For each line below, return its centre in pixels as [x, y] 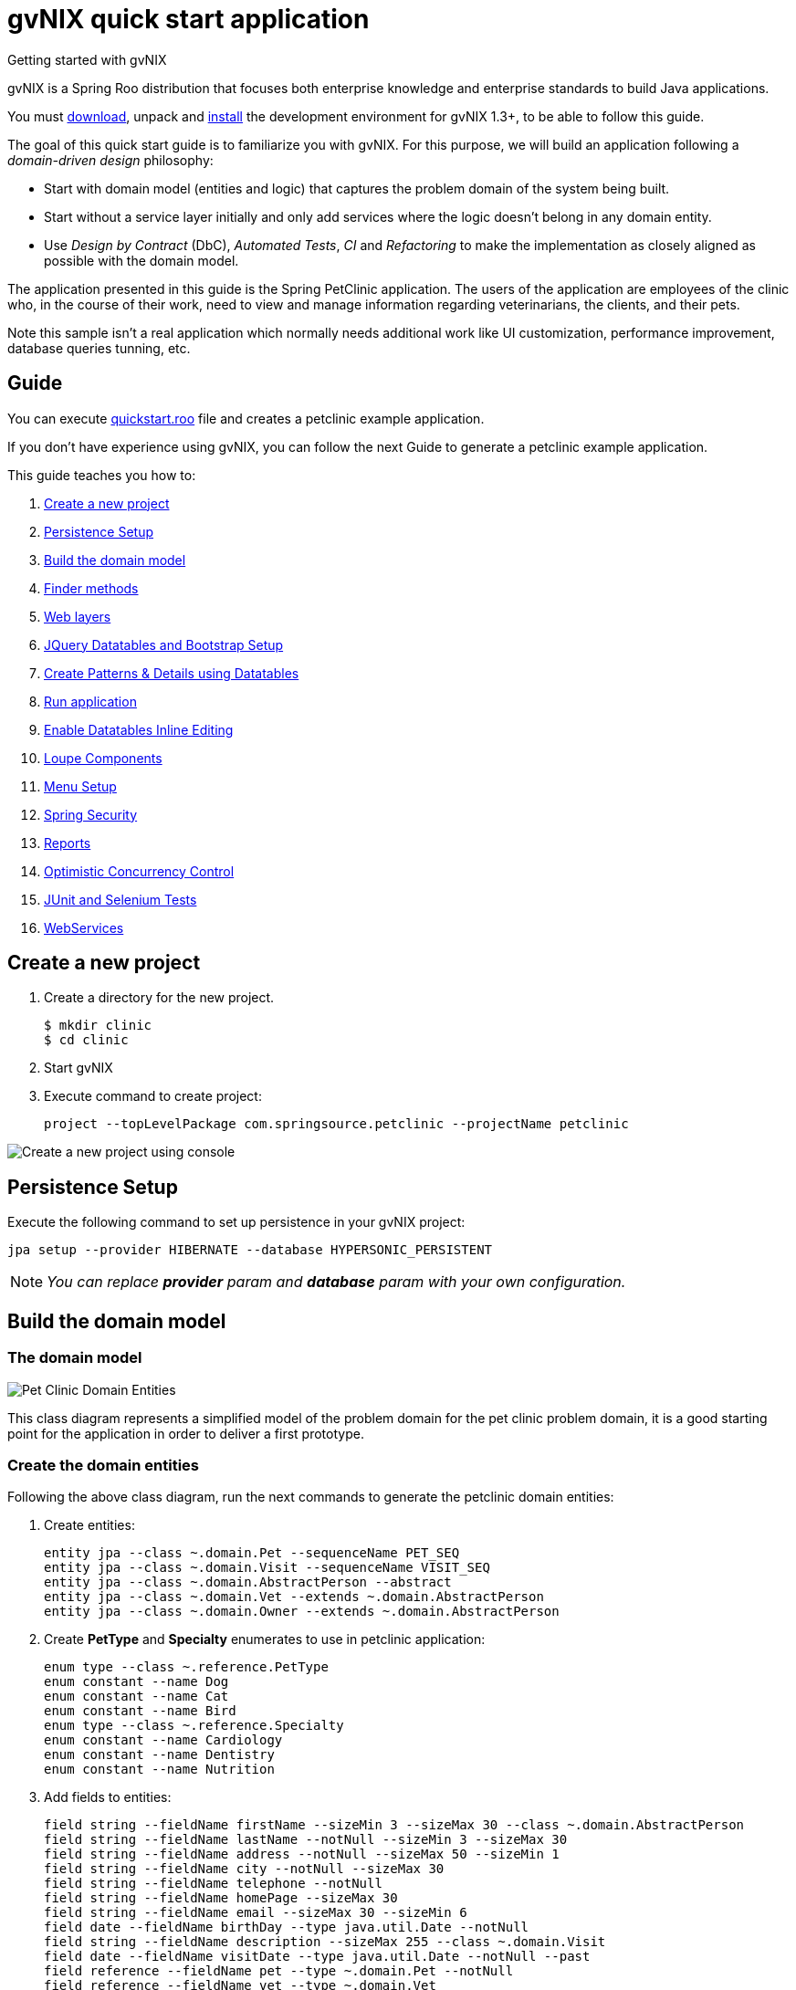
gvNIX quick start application [189, 19]
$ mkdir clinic [98, 1026]
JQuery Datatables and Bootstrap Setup [164, 644]
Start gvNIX [79, 1068]
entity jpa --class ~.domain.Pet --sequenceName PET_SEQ [252, 1553]
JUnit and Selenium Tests [120, 899]
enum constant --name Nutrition [159, 1770]
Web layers [78, 616]
